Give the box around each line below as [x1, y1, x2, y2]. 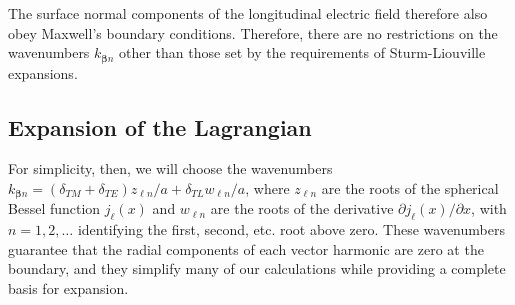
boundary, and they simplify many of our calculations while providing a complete [8, 258, 506, 279]
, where [245, 178, 290, 199]
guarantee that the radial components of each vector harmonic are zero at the [8, 238, 484, 259]
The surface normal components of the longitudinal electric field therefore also [8, 3, 488, 23]
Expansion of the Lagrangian [8, 111, 312, 142]
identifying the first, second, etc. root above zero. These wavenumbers [77, 219, 505, 240]
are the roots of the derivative [210, 198, 394, 219]
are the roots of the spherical [321, 178, 499, 199]
